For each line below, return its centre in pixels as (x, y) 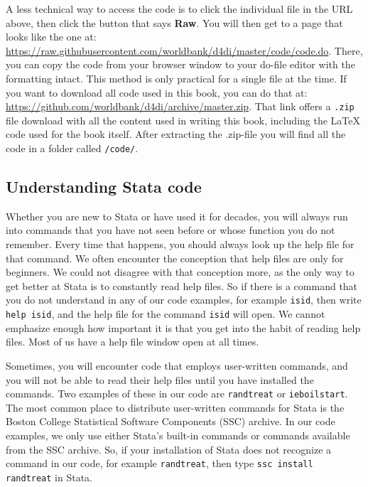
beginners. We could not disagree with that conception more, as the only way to (180, 272)
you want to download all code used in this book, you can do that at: (157, 92)
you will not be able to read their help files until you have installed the (160, 379)
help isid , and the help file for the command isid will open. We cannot (166, 314)
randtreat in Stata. (49, 477)
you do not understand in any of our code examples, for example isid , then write (184, 300)
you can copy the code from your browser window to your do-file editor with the (180, 64)
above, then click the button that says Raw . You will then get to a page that (174, 22)
